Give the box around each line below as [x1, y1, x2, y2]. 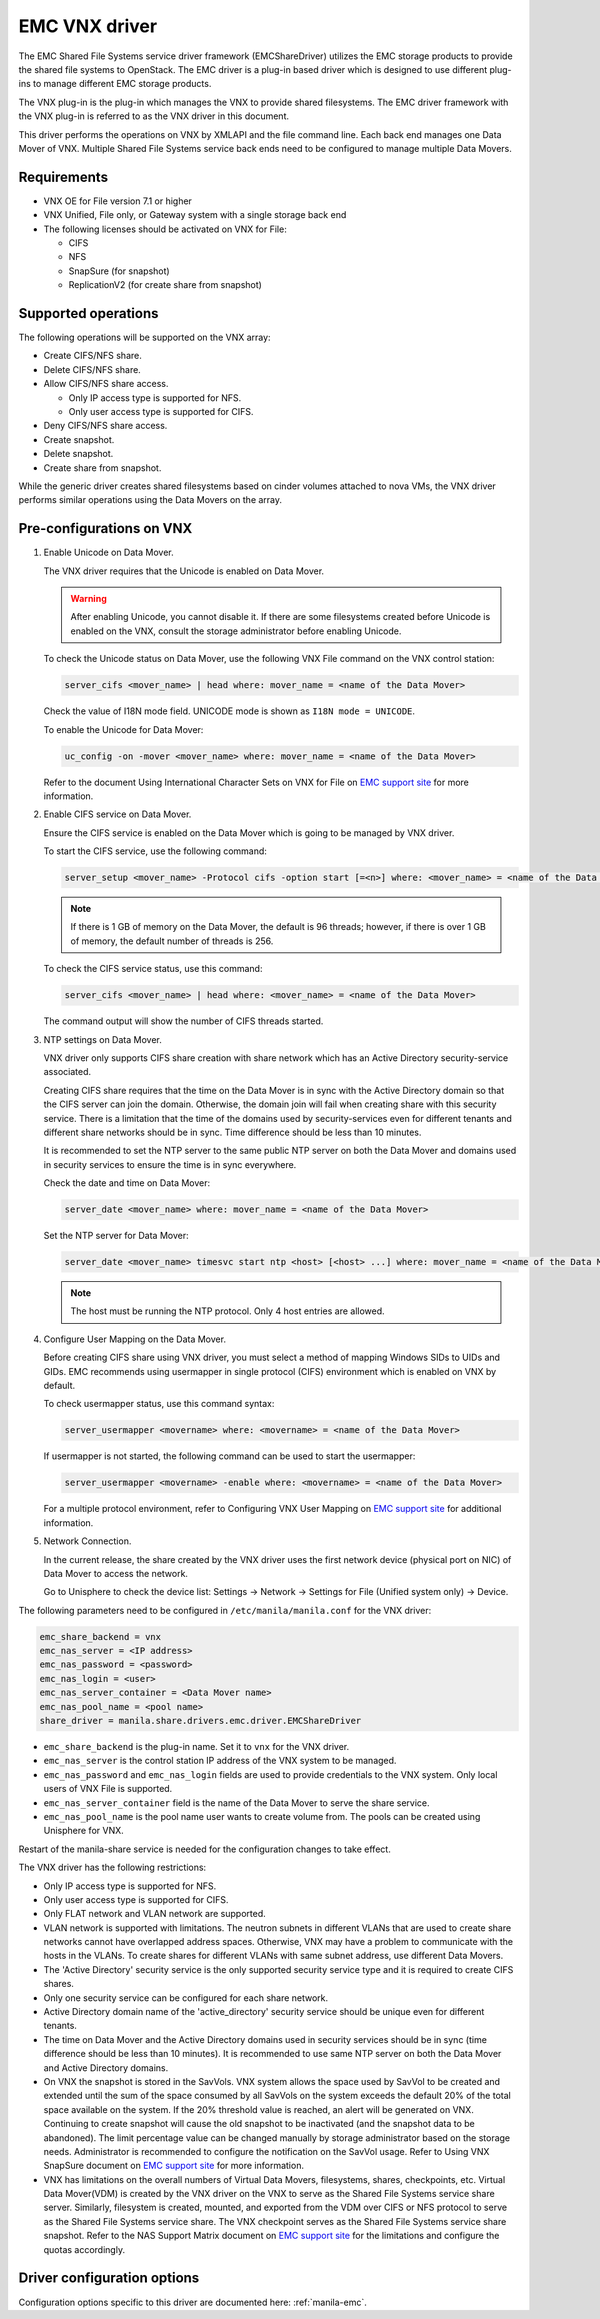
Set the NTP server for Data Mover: [43, 1230, 189, 1242]
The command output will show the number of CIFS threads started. [43, 1015, 324, 1027]
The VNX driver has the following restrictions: [18, 1861, 207, 1874]
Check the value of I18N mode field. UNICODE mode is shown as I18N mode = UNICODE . [43, 705, 415, 717]
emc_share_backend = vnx [39, 1631, 162, 1642]
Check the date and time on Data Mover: [43, 1177, 211, 1189]
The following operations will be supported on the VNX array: [18, 331, 271, 344]
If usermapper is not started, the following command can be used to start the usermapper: [43, 1450, 416, 1462]
